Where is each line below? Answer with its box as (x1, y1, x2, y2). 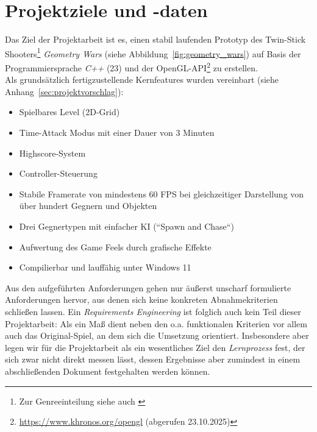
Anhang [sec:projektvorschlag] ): (5, 85, 124, 97)
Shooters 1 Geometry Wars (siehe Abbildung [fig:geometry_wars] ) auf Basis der (5, 45, 301, 60)
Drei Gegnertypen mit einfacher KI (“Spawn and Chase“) (19, 219, 234, 232)
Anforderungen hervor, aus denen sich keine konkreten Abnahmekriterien (5, 293, 278, 306)
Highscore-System (19, 146, 86, 159)
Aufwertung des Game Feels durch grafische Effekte (19, 240, 212, 253)
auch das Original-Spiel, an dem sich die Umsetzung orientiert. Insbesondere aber (5, 329, 309, 342)
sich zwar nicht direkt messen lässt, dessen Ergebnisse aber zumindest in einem (5, 353, 301, 366)
